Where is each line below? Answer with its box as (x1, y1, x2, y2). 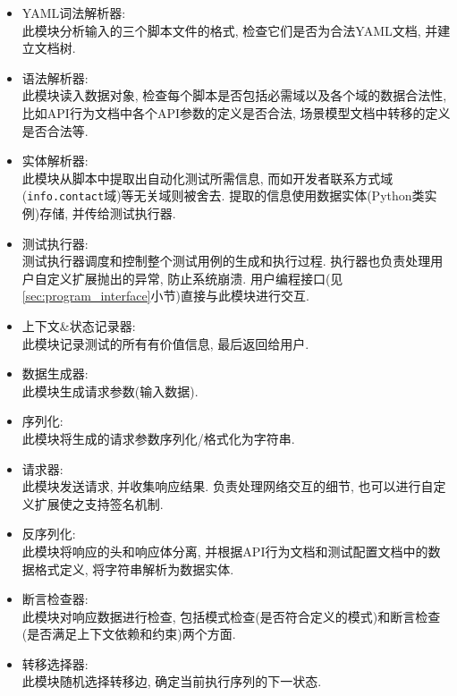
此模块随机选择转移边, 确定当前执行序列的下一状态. (21, 672, 322, 691)
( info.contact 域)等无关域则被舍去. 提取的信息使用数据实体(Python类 (21, 186, 425, 205)
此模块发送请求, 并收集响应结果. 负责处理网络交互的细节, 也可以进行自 (21, 477, 434, 496)
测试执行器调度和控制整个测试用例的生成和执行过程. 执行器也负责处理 (21, 251, 431, 270)
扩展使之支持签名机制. (34, 494, 164, 513)
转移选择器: (21, 654, 89, 673)
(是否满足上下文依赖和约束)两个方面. (21, 624, 236, 643)
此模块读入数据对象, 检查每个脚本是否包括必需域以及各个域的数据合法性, (21, 86, 447, 105)
